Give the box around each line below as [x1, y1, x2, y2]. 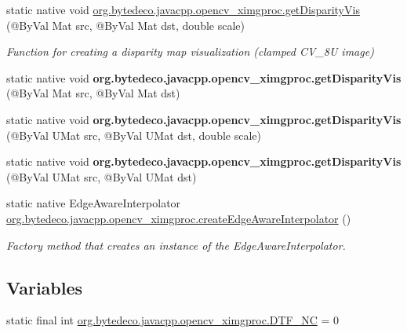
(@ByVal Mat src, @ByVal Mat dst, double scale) [6, 16, 245, 33]
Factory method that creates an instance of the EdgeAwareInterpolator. [6, 236, 346, 253]
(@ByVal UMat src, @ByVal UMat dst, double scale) [6, 126, 261, 143]
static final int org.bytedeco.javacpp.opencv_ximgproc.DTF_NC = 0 [6, 312, 340, 328]
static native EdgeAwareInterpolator [6, 195, 181, 211]
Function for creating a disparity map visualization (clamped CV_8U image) [6, 43, 374, 60]
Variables [6, 275, 83, 299]
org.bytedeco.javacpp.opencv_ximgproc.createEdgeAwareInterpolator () [6, 210, 351, 226]
